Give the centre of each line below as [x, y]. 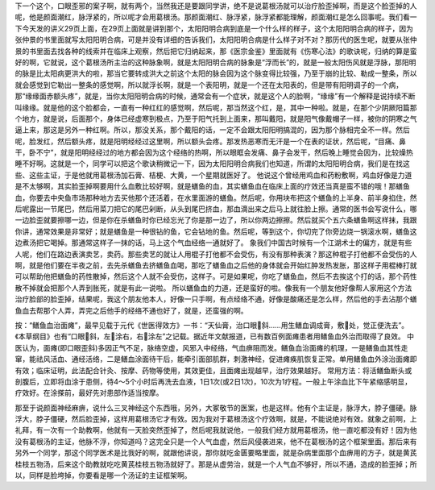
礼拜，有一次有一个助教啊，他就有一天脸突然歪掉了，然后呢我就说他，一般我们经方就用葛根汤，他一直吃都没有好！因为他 [216, 430]
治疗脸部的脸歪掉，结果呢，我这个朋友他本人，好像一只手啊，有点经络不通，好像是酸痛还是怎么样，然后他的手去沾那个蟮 [216, 299]
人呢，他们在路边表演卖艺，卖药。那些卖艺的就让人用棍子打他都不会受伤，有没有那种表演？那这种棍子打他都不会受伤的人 [216, 254]
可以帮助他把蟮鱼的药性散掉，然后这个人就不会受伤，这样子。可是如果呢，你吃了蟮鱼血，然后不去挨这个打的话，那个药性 [216, 276]
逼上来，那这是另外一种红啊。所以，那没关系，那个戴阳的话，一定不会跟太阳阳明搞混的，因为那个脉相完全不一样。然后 [212, 130]
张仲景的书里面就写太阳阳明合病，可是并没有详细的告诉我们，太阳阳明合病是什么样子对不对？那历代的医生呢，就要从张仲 [216, 39]
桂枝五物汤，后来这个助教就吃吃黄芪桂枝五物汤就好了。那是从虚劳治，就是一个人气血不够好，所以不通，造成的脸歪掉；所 [216, 464]
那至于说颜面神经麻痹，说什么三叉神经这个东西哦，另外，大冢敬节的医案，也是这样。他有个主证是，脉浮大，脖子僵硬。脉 [216, 408]
